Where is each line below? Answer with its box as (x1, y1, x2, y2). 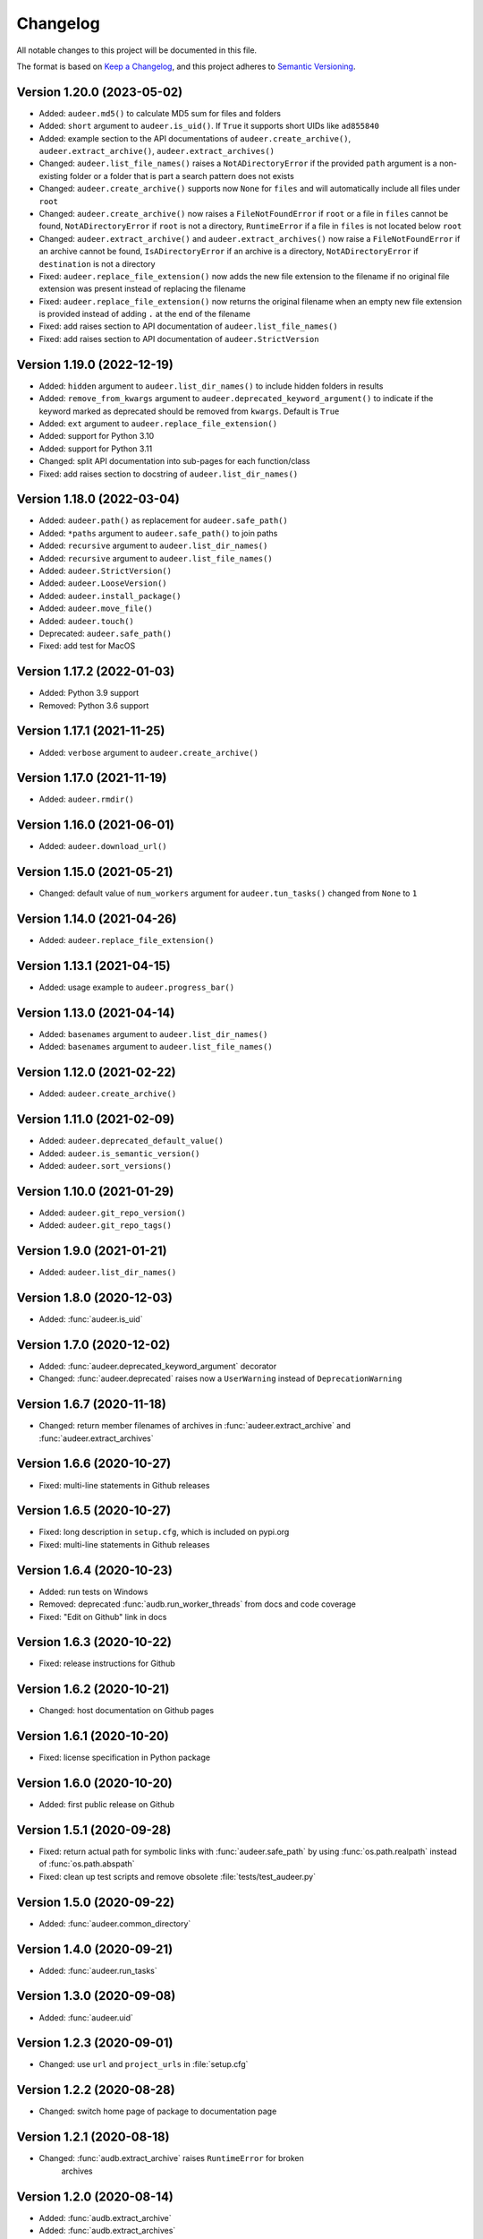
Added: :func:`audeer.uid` (38, 2012, 134, 2023)
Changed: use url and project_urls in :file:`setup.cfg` (38, 2059, 249, 2070)
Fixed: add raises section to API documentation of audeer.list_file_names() (38, 321, 339, 331)
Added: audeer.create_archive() (38, 1088, 177, 1099)
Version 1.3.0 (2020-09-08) (16, 1988, 176, 2003)
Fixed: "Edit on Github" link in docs (38, 1611, 167, 1622)
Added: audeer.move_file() (38, 603, 154, 613)
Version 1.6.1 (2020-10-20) (16, 1729, 169, 1744)
